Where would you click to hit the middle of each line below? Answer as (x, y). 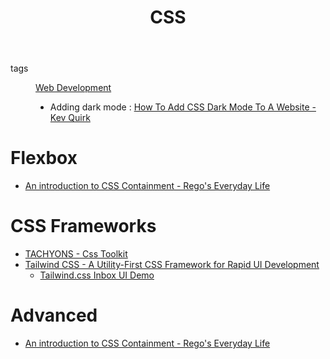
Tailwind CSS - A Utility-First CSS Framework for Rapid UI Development (172, 265)
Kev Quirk (70, 118)
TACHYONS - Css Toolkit (76, 254)
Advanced (54, 315)
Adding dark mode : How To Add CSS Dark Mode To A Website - (183, 107)
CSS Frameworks (83, 226)
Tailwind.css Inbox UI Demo (97, 275)
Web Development (73, 88)
